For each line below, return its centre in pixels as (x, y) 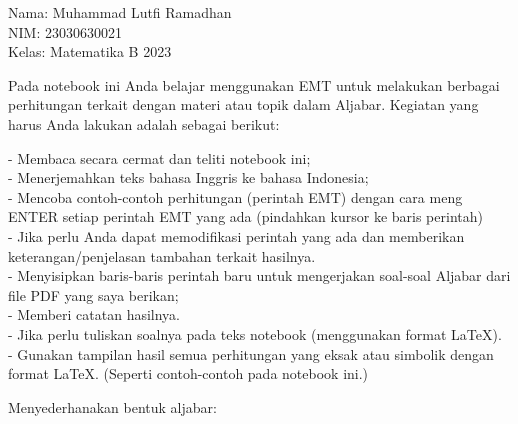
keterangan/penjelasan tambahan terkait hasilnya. (162, 255)
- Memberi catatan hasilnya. (94, 314)
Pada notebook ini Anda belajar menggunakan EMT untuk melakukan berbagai (254, 84)
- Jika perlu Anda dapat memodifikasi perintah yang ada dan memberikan (236, 235)
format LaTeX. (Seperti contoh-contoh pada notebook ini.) (188, 373)
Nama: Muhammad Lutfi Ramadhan (120, 12)
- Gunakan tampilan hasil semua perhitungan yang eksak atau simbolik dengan (251, 353)
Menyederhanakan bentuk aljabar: (112, 406)
